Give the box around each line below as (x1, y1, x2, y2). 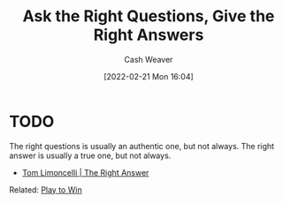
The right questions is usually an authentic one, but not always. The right (9, 140, 275, 151)
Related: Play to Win (9, 184, 82, 195)
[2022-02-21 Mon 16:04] (103, 71, 195, 81)
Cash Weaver (124, 54, 173, 64)
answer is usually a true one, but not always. (9, 150, 172, 161)
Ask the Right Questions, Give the (22, 6, 275, 26)
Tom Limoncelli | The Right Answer (21, 167, 149, 178)
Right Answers (93, 25, 204, 45)
